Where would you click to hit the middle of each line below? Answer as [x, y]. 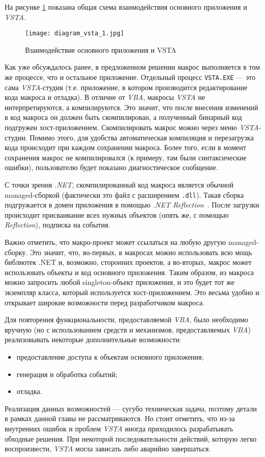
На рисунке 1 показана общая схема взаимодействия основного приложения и [126, 7]
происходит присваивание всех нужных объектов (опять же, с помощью [117, 214]
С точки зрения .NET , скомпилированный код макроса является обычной [119, 185]
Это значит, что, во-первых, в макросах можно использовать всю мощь [141, 252]
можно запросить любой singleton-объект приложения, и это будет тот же [120, 282]
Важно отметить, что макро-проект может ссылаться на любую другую [115, 242]
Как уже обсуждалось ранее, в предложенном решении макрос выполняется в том [132, 67]
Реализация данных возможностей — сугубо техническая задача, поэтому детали [131, 408]
